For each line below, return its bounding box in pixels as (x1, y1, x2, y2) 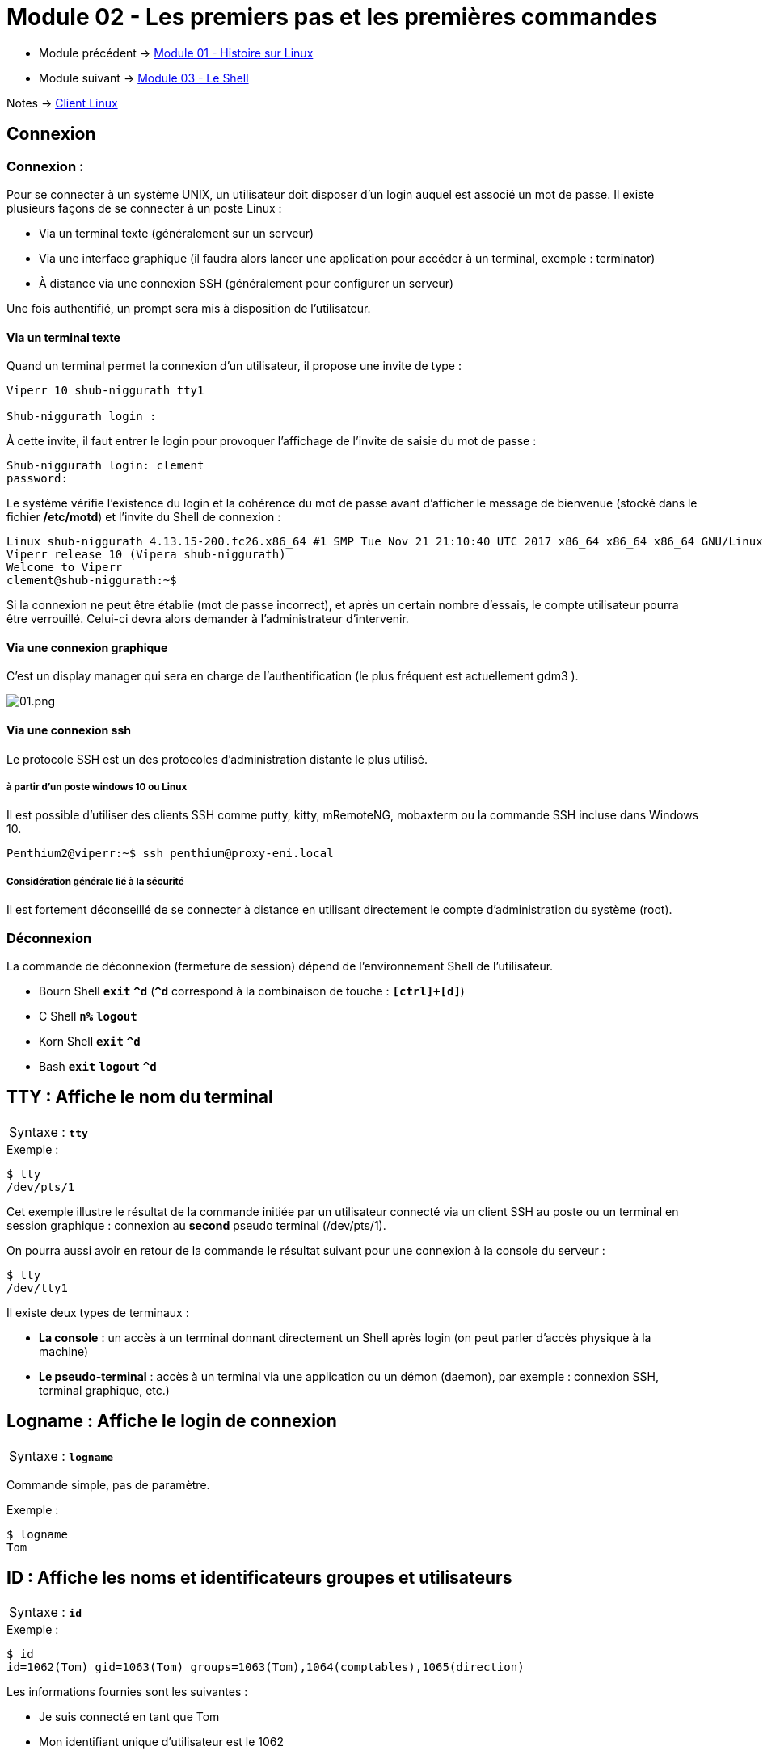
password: (6, 472, 68, 486)
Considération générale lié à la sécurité (6, 875, 184, 887)
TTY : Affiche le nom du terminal (6, 1087, 273, 1108)
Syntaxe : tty (9, 1123, 88, 1140)
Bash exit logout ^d (39, 1058, 157, 1073)
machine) (39, 1344, 89, 1358)
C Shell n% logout (39, 1008, 137, 1023)
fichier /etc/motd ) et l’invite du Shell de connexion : (6, 510, 281, 524)
